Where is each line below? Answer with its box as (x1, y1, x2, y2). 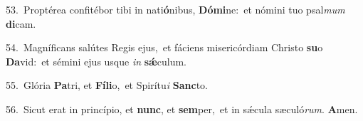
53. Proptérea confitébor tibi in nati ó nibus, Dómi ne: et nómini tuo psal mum (6, 2, 345, 16)
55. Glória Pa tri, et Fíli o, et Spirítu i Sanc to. (6, 78, 208, 93)
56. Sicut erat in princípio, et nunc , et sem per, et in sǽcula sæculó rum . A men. (6, 101, 358, 116)
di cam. (6, 16, 36, 31)
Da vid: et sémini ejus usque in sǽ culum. (6, 53, 186, 68)
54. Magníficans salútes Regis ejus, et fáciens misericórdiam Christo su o (6, 40, 323, 55)
